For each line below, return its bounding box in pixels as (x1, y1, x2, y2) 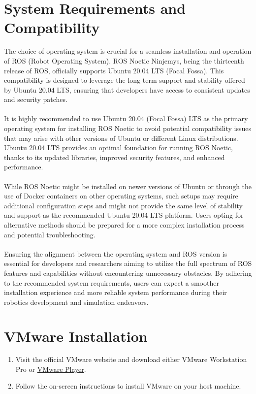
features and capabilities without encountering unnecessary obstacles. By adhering (4, 267, 252, 278)
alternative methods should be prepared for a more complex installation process (4, 220, 245, 230)
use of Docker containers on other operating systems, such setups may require (4, 191, 238, 201)
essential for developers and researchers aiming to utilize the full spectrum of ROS (4, 258, 252, 268)
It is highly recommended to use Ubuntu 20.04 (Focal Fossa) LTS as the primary (4, 113, 248, 124)
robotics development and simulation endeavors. (4, 296, 149, 307)
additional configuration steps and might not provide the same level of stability (4, 200, 243, 210)
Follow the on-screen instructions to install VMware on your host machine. (15, 380, 241, 391)
